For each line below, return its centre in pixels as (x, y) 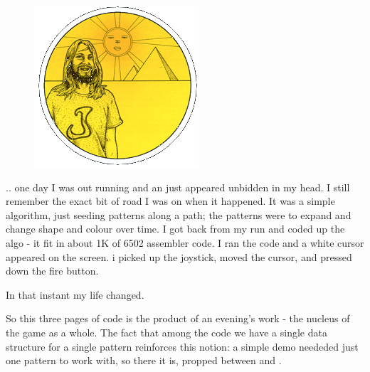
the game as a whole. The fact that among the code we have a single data (166, 332)
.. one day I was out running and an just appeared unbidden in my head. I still (178, 187)
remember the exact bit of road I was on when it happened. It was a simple (170, 201)
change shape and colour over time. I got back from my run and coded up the (175, 229)
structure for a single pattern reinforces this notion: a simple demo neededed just (182, 346)
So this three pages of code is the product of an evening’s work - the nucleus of (178, 318)
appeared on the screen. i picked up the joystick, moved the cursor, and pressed (179, 256)
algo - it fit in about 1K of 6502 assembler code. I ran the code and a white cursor (185, 242)
